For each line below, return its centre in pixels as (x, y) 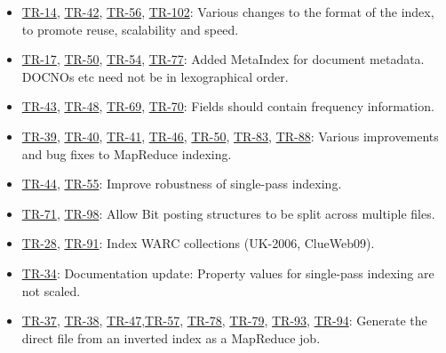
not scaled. (51, 290)
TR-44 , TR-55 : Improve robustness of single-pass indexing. (182, 184)
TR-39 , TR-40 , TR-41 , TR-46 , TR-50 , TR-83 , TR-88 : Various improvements (230, 136)
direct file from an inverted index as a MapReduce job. (171, 337)
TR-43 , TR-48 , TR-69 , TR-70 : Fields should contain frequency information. (228, 106)
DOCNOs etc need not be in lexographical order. (155, 76)
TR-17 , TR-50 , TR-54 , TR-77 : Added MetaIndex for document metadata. (223, 59)
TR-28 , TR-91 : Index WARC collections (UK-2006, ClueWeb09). (198, 243)
